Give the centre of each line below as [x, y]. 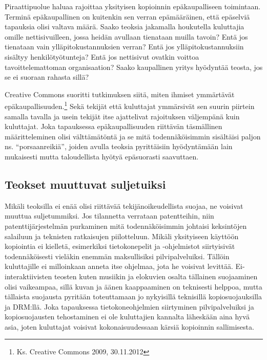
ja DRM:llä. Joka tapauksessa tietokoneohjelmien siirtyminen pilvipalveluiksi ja [129, 306]
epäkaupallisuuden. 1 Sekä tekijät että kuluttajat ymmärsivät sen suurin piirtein [130, 105]
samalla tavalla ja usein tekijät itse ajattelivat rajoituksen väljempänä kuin [122, 116]
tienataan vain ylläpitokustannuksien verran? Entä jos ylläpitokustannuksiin [124, 47]
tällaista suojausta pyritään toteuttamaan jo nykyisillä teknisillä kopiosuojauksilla [133, 296]
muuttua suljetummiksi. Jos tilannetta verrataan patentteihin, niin [109, 216]
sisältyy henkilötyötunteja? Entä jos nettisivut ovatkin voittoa [102, 56]
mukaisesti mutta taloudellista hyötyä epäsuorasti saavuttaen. [102, 156]
